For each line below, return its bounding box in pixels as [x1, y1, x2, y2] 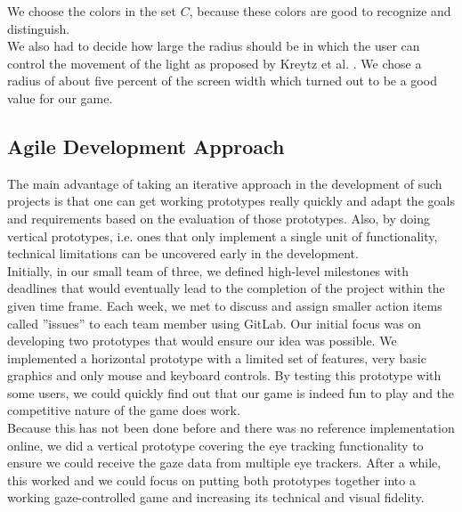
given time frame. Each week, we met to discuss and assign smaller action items [7, 296, 442, 314]
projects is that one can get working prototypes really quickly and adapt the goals [7, 191, 455, 210]
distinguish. [7, 19, 70, 37]
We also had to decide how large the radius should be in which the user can [7, 37, 420, 55]
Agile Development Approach [7, 132, 285, 159]
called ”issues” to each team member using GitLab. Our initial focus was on [7, 313, 422, 332]
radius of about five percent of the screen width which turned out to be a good [7, 71, 437, 90]
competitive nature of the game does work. [7, 401, 240, 419]
